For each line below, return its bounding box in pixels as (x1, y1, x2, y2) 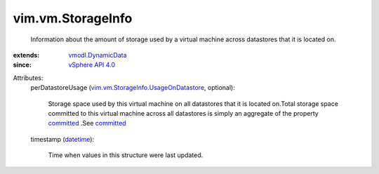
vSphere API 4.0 (68, 60, 116, 69)
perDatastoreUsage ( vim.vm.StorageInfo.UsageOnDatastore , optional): (30, 83, 235, 92)
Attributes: (13, 74, 44, 82)
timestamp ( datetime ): (30, 135, 95, 143)
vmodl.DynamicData (68, 51, 127, 59)
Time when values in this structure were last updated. (48, 151, 204, 159)
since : (13, 60, 32, 69)
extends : (13, 51, 40, 59)
